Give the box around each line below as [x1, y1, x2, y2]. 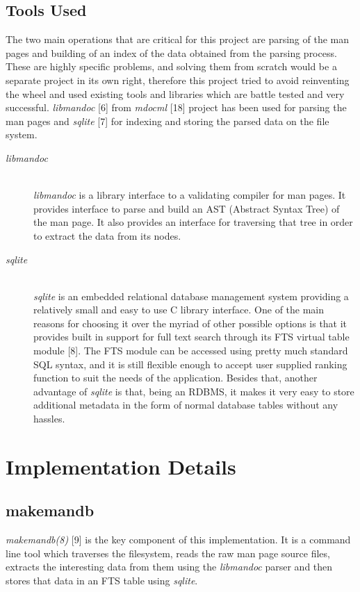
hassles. [33, 411, 65, 426]
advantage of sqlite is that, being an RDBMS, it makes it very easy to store [33, 384, 354, 398]
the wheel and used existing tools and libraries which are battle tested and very [6, 86, 345, 101]
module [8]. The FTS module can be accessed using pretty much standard [33, 343, 348, 358]
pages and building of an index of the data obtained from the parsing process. [6, 45, 337, 60]
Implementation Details [6, 452, 236, 480]
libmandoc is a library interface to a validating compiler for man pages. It [33, 188, 346, 202]
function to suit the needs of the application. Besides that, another [33, 370, 318, 385]
